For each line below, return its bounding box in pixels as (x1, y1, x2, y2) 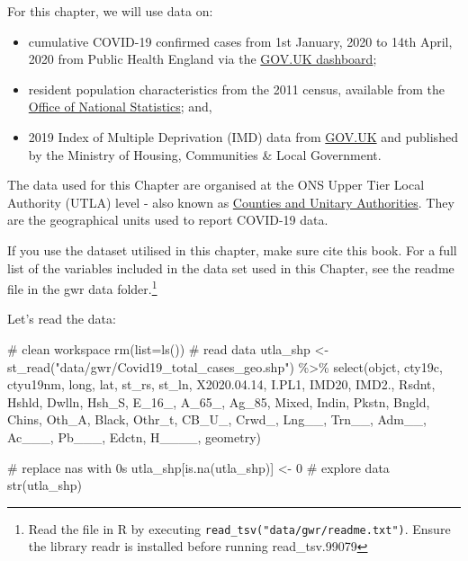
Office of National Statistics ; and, (28, 97, 212, 116)
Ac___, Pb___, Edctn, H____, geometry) (7, 427, 261, 446)
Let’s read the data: (7, 309, 116, 328)
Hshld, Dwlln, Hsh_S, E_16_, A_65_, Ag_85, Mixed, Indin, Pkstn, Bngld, (7, 392, 430, 411)
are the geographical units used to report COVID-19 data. (7, 210, 328, 229)
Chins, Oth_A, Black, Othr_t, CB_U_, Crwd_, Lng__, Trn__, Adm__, (7, 410, 427, 429)
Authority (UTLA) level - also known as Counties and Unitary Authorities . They (7, 192, 454, 211)
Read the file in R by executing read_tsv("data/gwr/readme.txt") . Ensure (28, 519, 451, 538)
